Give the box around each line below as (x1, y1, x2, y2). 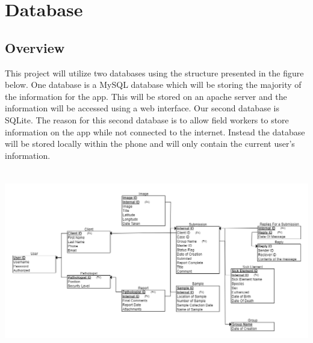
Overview (5, 38, 65, 57)
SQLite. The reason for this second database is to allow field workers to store (5, 113, 289, 126)
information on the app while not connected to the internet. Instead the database (5, 125, 305, 138)
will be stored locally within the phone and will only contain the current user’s (5, 137, 295, 150)
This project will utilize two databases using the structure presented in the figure (5, 66, 304, 79)
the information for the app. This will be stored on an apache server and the (5, 90, 287, 102)
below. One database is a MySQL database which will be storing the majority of (5, 78, 302, 91)
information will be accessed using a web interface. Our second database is (5, 102, 279, 114)
